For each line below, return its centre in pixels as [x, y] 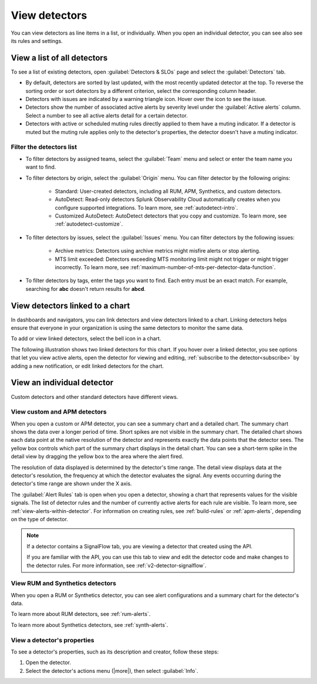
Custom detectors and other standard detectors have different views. [95, 397]
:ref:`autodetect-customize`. [89, 224]
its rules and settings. [37, 41]
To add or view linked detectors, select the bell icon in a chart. [86, 338]
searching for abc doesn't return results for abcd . [86, 289]
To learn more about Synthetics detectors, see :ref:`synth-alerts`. [90, 625]
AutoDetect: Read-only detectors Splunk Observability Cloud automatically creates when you [168, 199]
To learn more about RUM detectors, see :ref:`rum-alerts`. [81, 614]
